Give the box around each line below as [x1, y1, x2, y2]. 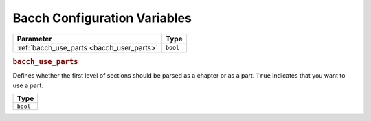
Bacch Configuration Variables [12, 10, 192, 25]
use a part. [12, 81, 44, 89]
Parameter [16, 34, 52, 43]
